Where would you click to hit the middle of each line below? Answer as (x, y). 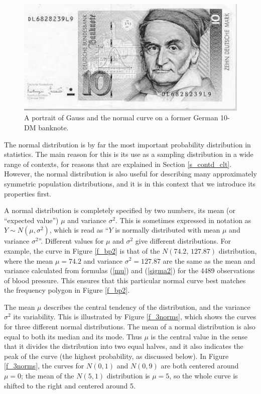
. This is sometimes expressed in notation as (183, 220)
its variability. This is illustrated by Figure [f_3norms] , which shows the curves (135, 317)
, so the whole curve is (204, 376)
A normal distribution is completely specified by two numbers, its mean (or (120, 210)
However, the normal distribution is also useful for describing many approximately (130, 174)
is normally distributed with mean (168, 230)
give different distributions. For (183, 241)
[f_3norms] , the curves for (44, 366)
